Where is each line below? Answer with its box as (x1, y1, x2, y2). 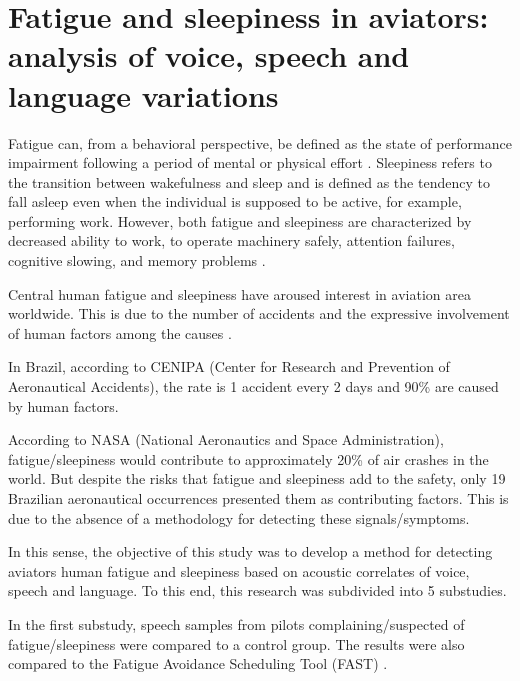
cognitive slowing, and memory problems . (8, 250, 266, 271)
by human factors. (8, 395, 119, 416)
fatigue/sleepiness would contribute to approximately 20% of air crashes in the (8, 448, 489, 469)
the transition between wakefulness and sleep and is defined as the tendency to (8, 171, 490, 192)
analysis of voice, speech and (8, 35, 410, 76)
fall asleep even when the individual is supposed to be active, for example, (8, 191, 462, 212)
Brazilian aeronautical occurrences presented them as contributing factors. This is (8, 488, 509, 508)
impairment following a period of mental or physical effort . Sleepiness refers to (8, 152, 492, 173)
